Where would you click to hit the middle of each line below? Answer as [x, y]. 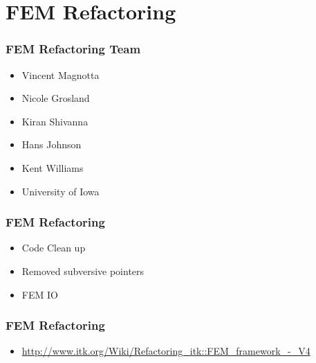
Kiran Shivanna [55, 121]
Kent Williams [53, 167]
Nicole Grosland [56, 98]
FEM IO [40, 294]
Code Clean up [54, 248]
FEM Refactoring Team [73, 49]
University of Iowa [61, 191]
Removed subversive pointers [83, 271]
